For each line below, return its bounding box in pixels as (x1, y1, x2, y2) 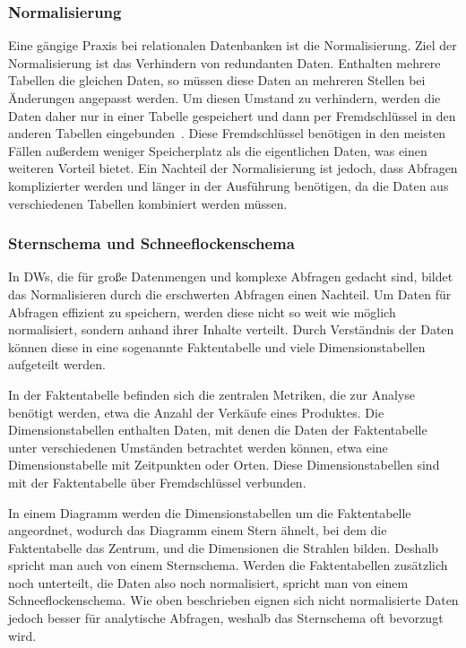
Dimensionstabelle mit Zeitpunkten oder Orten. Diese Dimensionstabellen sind (8, 455, 440, 474)
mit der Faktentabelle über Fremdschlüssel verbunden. (8, 472, 306, 491)
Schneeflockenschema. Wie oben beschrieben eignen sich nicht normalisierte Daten (8, 591, 459, 609)
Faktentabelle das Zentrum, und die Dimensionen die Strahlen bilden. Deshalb (8, 538, 439, 557)
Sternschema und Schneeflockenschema (8, 232, 295, 255)
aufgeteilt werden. (8, 355, 106, 374)
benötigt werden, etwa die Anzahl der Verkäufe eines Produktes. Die (8, 402, 384, 421)
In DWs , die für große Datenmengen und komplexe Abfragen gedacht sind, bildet (8, 267, 453, 286)
